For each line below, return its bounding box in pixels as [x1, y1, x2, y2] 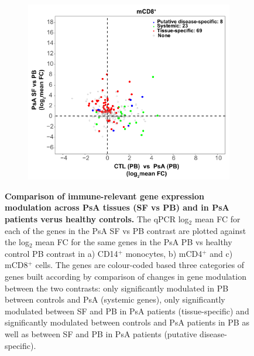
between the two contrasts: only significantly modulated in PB [5, 282, 229, 294]
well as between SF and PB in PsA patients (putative [5, 327, 197, 340]
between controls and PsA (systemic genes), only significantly [5, 293, 225, 306]
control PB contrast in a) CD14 [5, 247, 118, 259]
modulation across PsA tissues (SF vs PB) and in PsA [5, 201, 229, 213]
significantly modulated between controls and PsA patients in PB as [5, 316, 249, 328]
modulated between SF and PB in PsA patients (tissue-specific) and [5, 304, 249, 317]
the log [5, 236, 29, 248]
